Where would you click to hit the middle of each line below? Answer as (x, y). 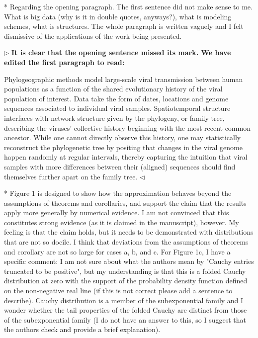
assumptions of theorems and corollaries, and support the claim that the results (125, 203)
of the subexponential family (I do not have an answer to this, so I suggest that (125, 319)
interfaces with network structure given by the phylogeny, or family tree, (114, 118)
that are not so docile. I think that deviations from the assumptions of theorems (126, 242)
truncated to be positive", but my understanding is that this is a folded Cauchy (125, 271)
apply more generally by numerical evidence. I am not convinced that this (117, 212)
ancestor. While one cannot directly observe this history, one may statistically (123, 137)
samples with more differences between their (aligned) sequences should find (120, 166)
